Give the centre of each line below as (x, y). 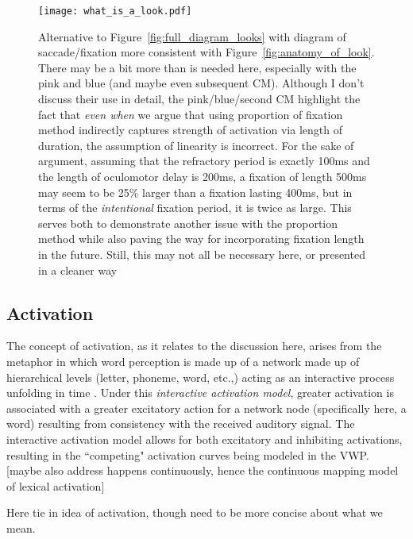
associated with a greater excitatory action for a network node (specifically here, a (206, 408)
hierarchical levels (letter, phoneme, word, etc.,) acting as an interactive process (201, 377)
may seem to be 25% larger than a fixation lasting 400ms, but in (195, 192)
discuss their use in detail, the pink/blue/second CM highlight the (199, 99)
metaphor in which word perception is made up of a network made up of (183, 361)
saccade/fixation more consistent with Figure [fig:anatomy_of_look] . (206, 52)
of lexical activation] (56, 485)
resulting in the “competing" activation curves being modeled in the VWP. (188, 454)
